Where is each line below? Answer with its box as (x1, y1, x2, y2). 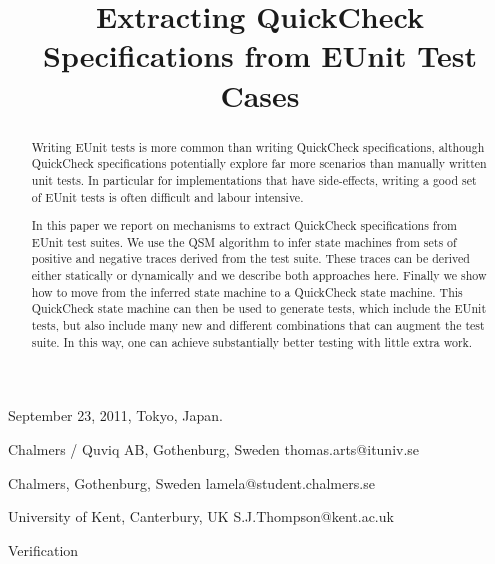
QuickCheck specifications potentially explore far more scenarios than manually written (31, 155, 487, 172)
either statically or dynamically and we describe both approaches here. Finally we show (31, 267, 487, 284)
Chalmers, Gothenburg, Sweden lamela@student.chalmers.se (8, 472, 375, 493)
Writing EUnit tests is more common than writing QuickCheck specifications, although (31, 138, 485, 155)
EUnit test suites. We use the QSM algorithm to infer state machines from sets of (31, 233, 457, 250)
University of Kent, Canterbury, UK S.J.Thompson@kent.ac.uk (8, 506, 394, 527)
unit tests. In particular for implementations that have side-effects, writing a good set (31, 171, 477, 188)
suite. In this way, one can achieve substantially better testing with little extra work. (31, 333, 473, 350)
